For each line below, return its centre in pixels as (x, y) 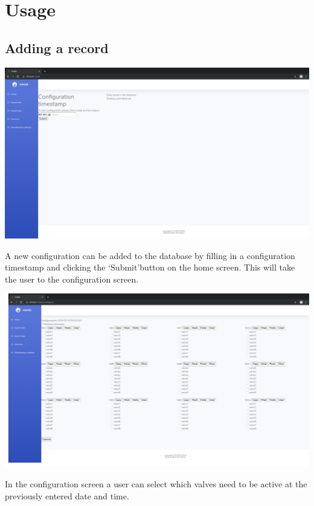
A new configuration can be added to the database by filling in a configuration (150, 255)
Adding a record (57, 47)
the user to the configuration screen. (72, 279)
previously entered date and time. (67, 495)
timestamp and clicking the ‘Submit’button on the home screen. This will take (150, 267)
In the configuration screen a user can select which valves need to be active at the (156, 483)
